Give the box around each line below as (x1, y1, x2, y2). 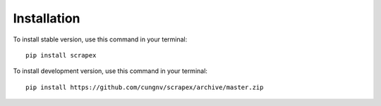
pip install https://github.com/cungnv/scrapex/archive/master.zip (25, 83, 264, 91)
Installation (13, 11, 80, 26)
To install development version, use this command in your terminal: (13, 67, 208, 75)
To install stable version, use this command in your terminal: (13, 35, 188, 44)
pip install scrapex (25, 51, 97, 59)
